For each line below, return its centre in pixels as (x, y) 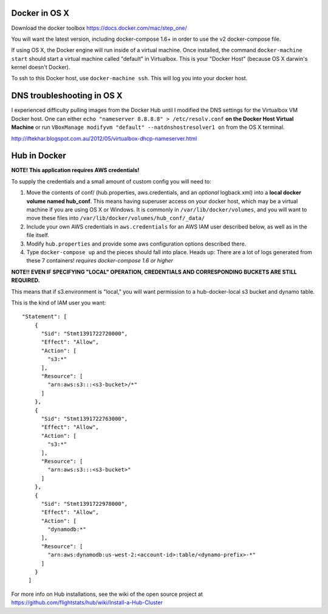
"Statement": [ (45, 317)
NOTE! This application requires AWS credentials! (75, 170)
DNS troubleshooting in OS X (67, 96)
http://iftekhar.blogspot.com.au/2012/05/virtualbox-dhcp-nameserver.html (104, 138)
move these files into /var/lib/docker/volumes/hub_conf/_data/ (116, 218)
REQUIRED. (26, 280)
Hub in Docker (39, 156)
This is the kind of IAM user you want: (59, 302)
